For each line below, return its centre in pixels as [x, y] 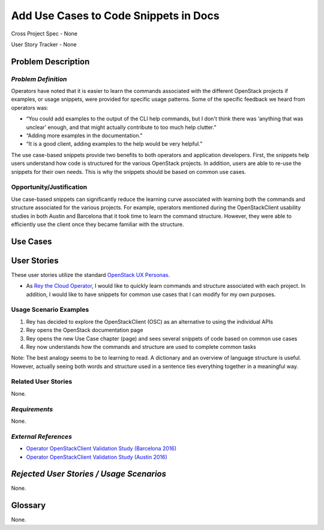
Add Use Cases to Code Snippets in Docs [115, 16]
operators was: [30, 107]
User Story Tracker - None [44, 44]
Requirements [32, 409]
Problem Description [50, 61]
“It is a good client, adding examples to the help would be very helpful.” [114, 144]
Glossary [28, 506]
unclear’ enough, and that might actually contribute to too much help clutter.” [121, 127]
